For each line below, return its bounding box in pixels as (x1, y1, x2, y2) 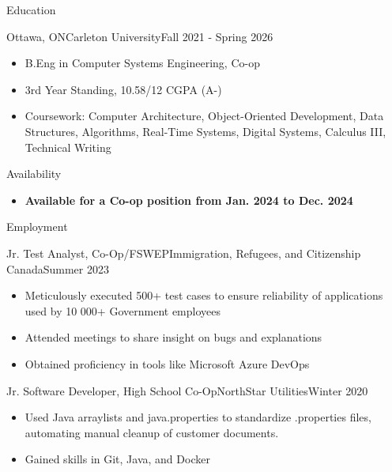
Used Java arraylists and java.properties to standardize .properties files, (24, 409, 371, 425)
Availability (6, 165, 62, 182)
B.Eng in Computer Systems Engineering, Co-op (24, 55, 260, 71)
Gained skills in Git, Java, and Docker (24, 451, 210, 467)
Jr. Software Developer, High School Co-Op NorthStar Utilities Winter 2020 (6, 382, 368, 398)
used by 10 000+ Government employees (24, 302, 220, 319)
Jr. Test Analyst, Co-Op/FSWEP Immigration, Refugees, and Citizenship (6, 244, 361, 261)
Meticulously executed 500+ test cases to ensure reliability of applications (24, 287, 383, 304)
